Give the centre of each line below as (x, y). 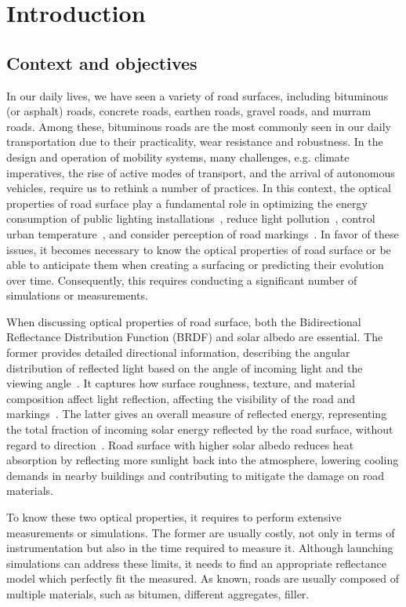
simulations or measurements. (77, 295)
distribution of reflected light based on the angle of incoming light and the (185, 367)
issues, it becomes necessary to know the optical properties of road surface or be (199, 249)
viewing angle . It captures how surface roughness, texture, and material (181, 383)
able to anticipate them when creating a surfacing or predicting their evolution (195, 265)
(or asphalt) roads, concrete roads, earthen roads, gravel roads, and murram (189, 111)
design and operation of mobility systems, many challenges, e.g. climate (178, 156)
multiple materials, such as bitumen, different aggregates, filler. (158, 593)
